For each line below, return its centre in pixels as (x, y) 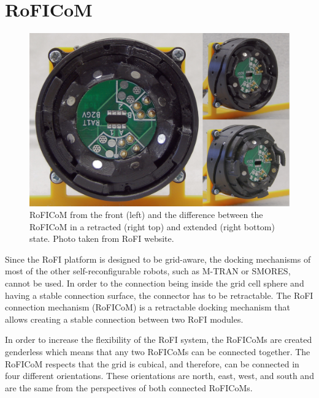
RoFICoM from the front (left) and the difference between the (146, 215)
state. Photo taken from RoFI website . (102, 238)
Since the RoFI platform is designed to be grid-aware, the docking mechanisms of (158, 259)
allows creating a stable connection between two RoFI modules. (124, 319)
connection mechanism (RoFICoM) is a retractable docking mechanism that (148, 307)
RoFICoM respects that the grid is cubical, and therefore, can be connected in (152, 363)
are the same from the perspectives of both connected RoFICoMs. (129, 387)
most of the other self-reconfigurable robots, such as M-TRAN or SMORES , (148, 271)
